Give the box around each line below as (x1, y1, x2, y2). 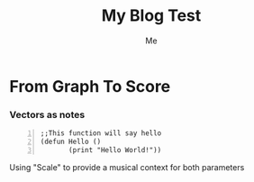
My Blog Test (101, 5, 202, 26)
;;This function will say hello (40, 129, 162, 138)
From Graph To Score (9, 76, 171, 96)
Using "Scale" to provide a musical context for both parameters (9, 161, 245, 172)
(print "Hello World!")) (68, 145, 162, 154)
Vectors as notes (9, 108, 86, 121)
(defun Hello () (40, 137, 102, 147)
